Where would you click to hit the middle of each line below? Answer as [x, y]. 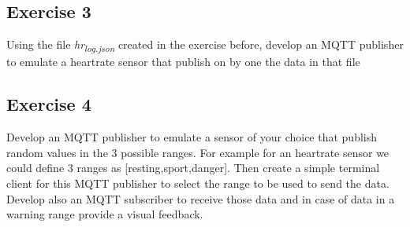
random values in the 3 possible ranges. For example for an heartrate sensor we [198, 152]
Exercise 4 [49, 104]
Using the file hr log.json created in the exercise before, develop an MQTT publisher [205, 45]
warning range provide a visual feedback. [105, 214]
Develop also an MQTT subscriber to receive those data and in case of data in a [201, 198]
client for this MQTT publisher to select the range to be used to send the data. [198, 183]
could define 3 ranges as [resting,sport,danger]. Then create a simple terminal [193, 168]
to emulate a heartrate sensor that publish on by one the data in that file [183, 62]
